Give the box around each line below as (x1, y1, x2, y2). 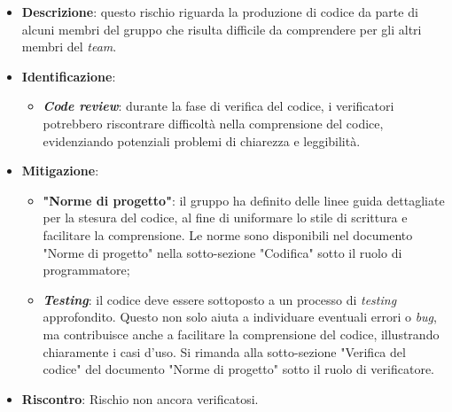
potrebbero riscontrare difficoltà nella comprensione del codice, (43, 113, 384, 132)
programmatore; (43, 260, 130, 279)
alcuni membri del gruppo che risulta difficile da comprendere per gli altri (21, 19, 422, 38)
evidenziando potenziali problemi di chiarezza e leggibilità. (43, 131, 361, 150)
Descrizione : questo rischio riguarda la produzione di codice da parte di (21, 3, 418, 20)
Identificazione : (21, 66, 116, 85)
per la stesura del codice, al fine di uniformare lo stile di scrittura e (43, 208, 408, 227)
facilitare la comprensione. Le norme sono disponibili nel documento (43, 225, 413, 244)
